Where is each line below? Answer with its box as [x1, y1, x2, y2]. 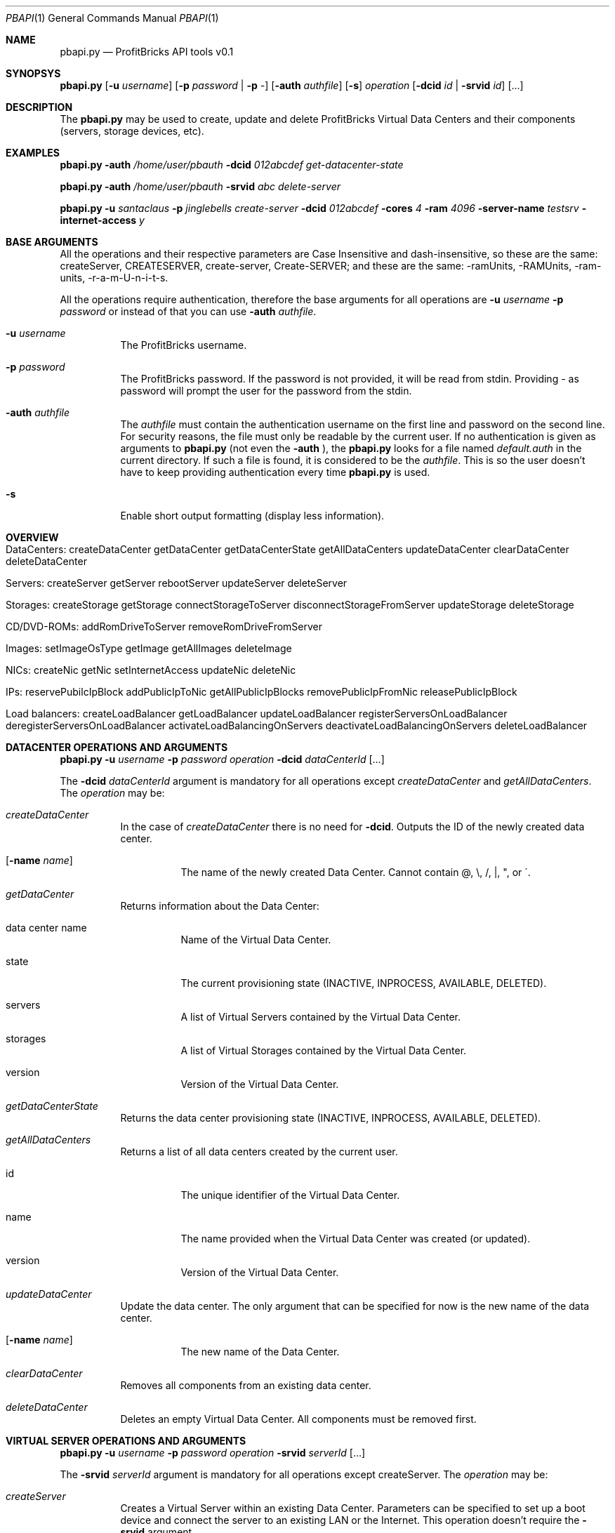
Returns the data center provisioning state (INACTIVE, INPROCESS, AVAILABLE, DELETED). [120, 1112, 541, 1124]
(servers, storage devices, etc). [60, 125, 204, 137]
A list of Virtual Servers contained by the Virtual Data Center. [180, 1011, 461, 1023]
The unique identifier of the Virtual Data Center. [180, 1189, 400, 1201]
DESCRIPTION [6, 101, 73, 113]
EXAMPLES [6, 147, 60, 159]
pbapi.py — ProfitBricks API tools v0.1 [60, 46, 234, 58]
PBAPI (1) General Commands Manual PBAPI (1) [6, 12, 219, 24]
